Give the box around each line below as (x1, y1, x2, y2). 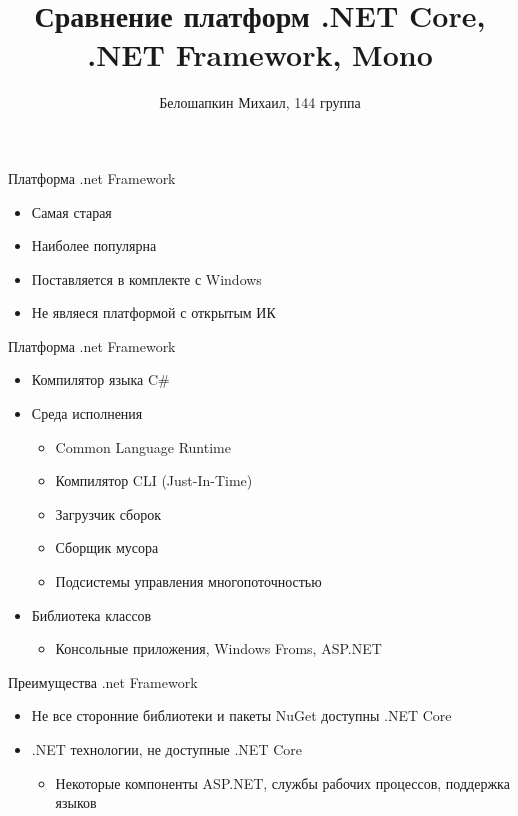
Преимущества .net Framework (8, 671, 198, 692)
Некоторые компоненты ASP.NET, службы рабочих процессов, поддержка (55, 772, 510, 793)
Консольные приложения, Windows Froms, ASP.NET (55, 638, 382, 659)
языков (55, 792, 97, 813)
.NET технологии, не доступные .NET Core (31, 739, 302, 759)
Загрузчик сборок (55, 503, 161, 524)
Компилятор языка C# (31, 369, 170, 390)
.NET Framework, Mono (87, 34, 433, 75)
